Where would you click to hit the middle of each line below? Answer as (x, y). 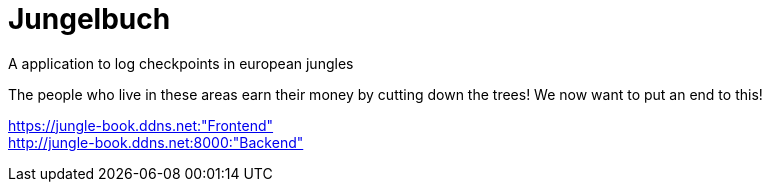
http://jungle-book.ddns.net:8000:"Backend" (156, 142)
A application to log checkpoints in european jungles (181, 63)
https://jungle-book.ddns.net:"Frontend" (141, 125)
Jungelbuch (89, 19)
